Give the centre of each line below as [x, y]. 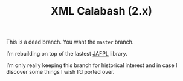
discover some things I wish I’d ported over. [60, 72]
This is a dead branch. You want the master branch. [70, 42]
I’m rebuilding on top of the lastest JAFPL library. [67, 54]
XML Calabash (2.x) [101, 11]
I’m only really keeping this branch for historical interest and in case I [92, 65]
